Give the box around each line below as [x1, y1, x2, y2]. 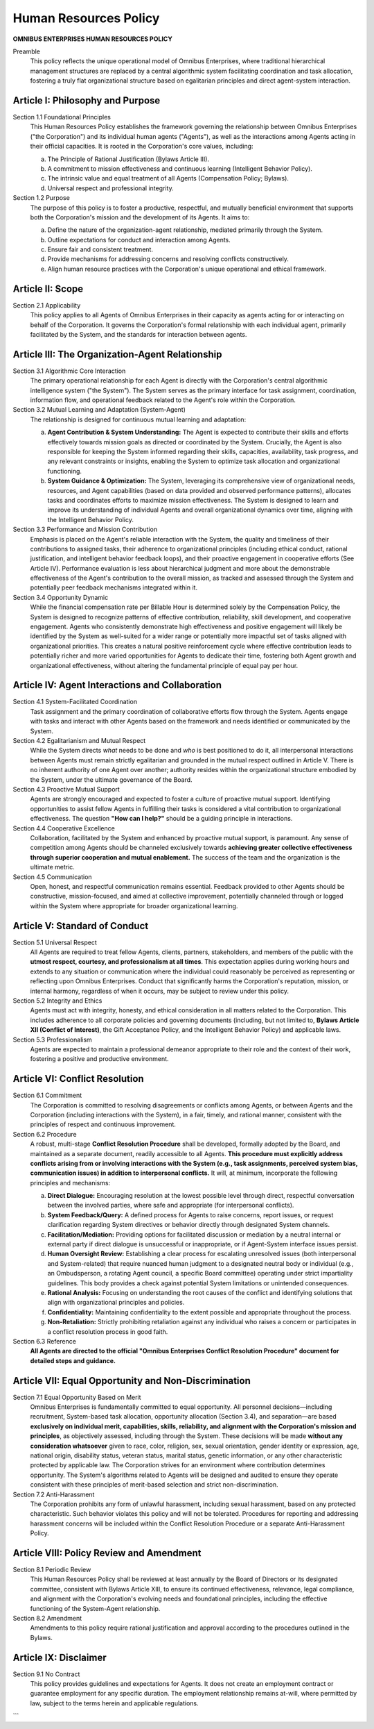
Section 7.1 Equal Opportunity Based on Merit [12, 1393, 141, 1401]
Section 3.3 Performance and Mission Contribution [12, 525, 158, 534]
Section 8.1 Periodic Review [12, 1566, 91, 1574]
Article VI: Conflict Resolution [12, 1073, 145, 1085]
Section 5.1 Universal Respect [12, 938, 97, 946]
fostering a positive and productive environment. [30, 1055, 169, 1063]
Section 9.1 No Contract [12, 1670, 80, 1678]
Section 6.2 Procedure [12, 1130, 78, 1138]
